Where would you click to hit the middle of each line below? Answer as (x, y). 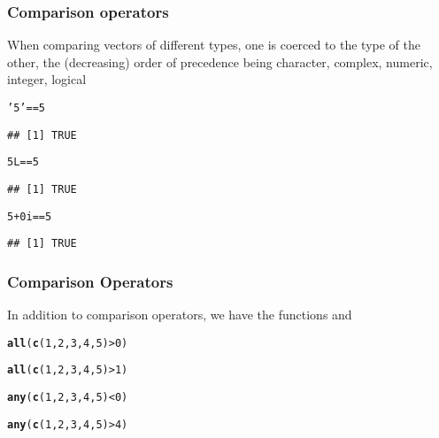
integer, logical (47, 79)
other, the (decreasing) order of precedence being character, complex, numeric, (220, 61)
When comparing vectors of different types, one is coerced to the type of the (214, 45)
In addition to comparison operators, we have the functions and (180, 315)
